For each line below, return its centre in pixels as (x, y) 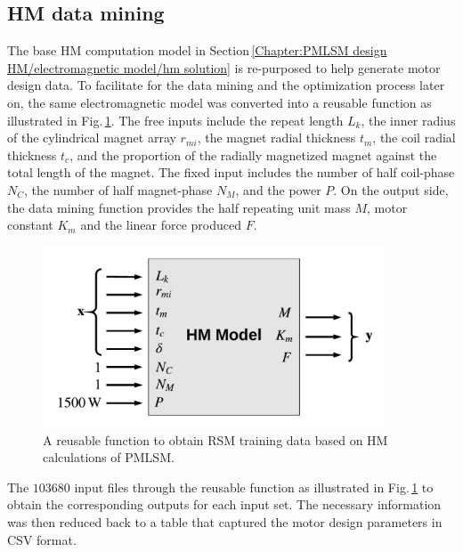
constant (30, 225)
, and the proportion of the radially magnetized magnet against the (253, 154)
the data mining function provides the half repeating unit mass (179, 207)
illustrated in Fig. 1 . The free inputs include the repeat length (175, 120)
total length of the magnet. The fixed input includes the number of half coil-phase (231, 172)
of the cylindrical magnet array (92, 138)
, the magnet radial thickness (276, 138)
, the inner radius (408, 120)
